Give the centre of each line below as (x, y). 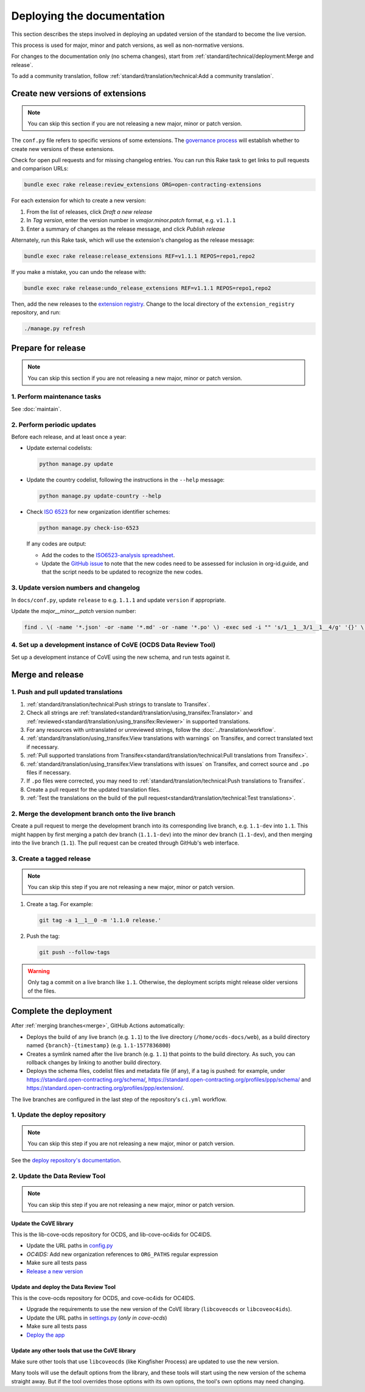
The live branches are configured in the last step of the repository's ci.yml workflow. (119, 1099)
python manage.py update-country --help (100, 496)
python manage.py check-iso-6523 (89, 528)
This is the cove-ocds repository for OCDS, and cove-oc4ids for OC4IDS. (103, 1298)
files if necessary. (49, 772)
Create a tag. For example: (60, 904)
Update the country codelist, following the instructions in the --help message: (126, 480)
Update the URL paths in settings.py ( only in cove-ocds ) (97, 1318)
